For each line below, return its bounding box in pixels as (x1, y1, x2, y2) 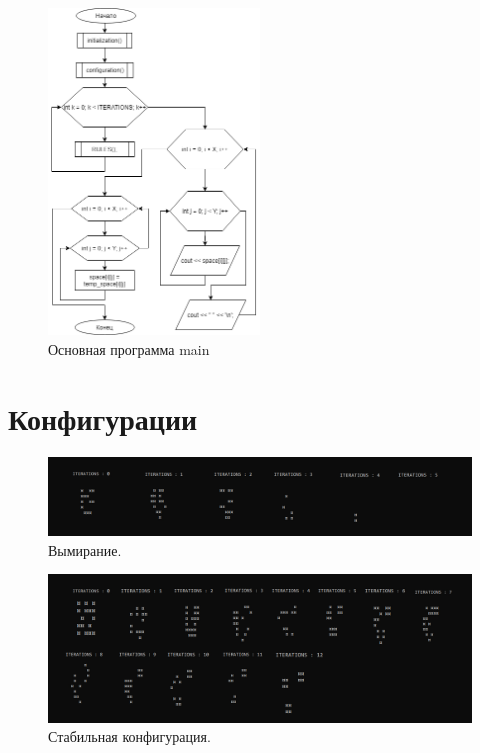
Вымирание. (48, 539, 122, 560)
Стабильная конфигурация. (48, 726, 211, 747)
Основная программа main (48, 339, 210, 359)
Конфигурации (8, 397, 198, 438)
